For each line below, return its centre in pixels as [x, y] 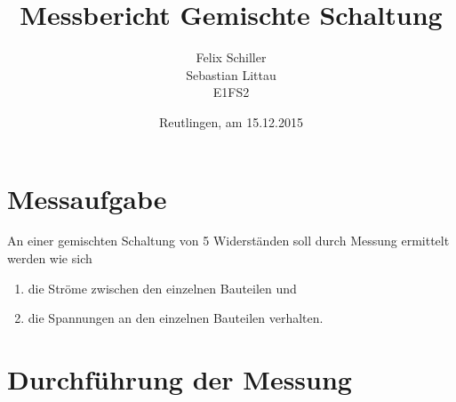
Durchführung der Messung [180, 379]
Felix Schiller [231, 57]
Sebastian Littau [231, 74]
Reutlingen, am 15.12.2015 [231, 121]
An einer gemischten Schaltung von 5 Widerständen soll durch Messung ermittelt [228, 241]
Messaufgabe [87, 198]
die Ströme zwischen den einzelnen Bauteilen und [162, 288]
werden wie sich [50, 258]
